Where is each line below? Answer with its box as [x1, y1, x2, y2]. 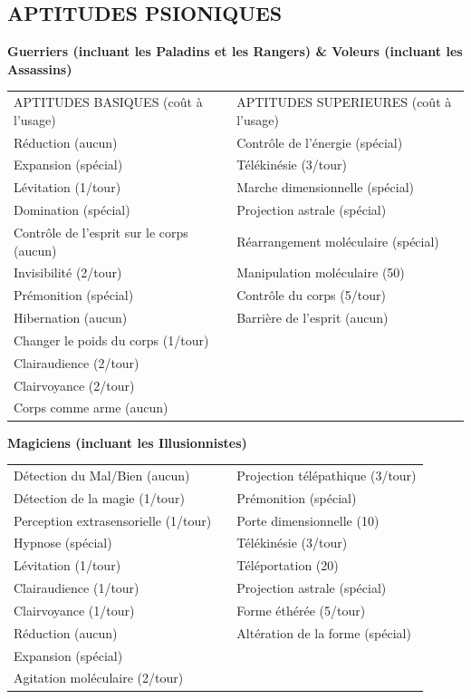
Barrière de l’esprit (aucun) [236, 308, 389, 327]
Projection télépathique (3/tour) [236, 465, 417, 484]
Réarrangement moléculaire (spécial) [236, 231, 439, 250]
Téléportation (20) [236, 556, 339, 575]
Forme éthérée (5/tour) [236, 600, 366, 619]
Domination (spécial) [14, 200, 130, 219]
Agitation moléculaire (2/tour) [14, 668, 184, 687]
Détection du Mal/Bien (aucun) [14, 465, 190, 484]
